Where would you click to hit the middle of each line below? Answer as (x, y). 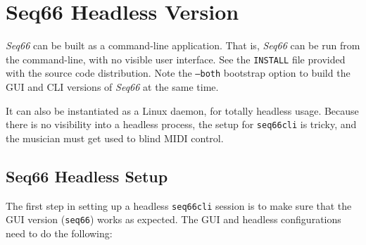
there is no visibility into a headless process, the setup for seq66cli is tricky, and (181, 124)
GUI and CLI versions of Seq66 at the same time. (112, 87)
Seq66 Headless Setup (87, 176)
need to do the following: (59, 233)
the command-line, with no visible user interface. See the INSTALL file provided (176, 59)
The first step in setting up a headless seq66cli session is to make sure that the (179, 205)
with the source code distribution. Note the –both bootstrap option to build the (178, 73)
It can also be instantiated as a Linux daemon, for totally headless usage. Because (182, 110)
